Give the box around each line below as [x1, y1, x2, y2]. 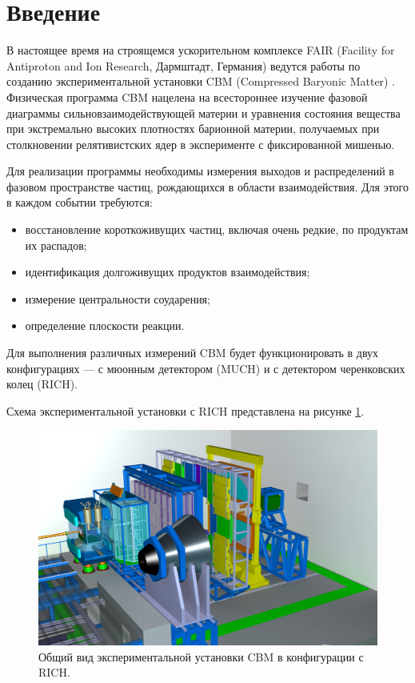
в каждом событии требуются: [6, 194, 153, 211]
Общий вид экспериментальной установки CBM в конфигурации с [38, 648, 364, 665]
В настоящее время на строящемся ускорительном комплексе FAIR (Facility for [6, 42, 395, 58]
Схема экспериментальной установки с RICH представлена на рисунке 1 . [6, 402, 365, 419]
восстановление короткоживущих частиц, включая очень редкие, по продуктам [25, 221, 409, 238]
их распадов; [25, 236, 87, 253]
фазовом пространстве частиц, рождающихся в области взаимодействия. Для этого [6, 178, 409, 195]
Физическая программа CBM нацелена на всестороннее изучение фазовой [6, 88, 368, 105]
